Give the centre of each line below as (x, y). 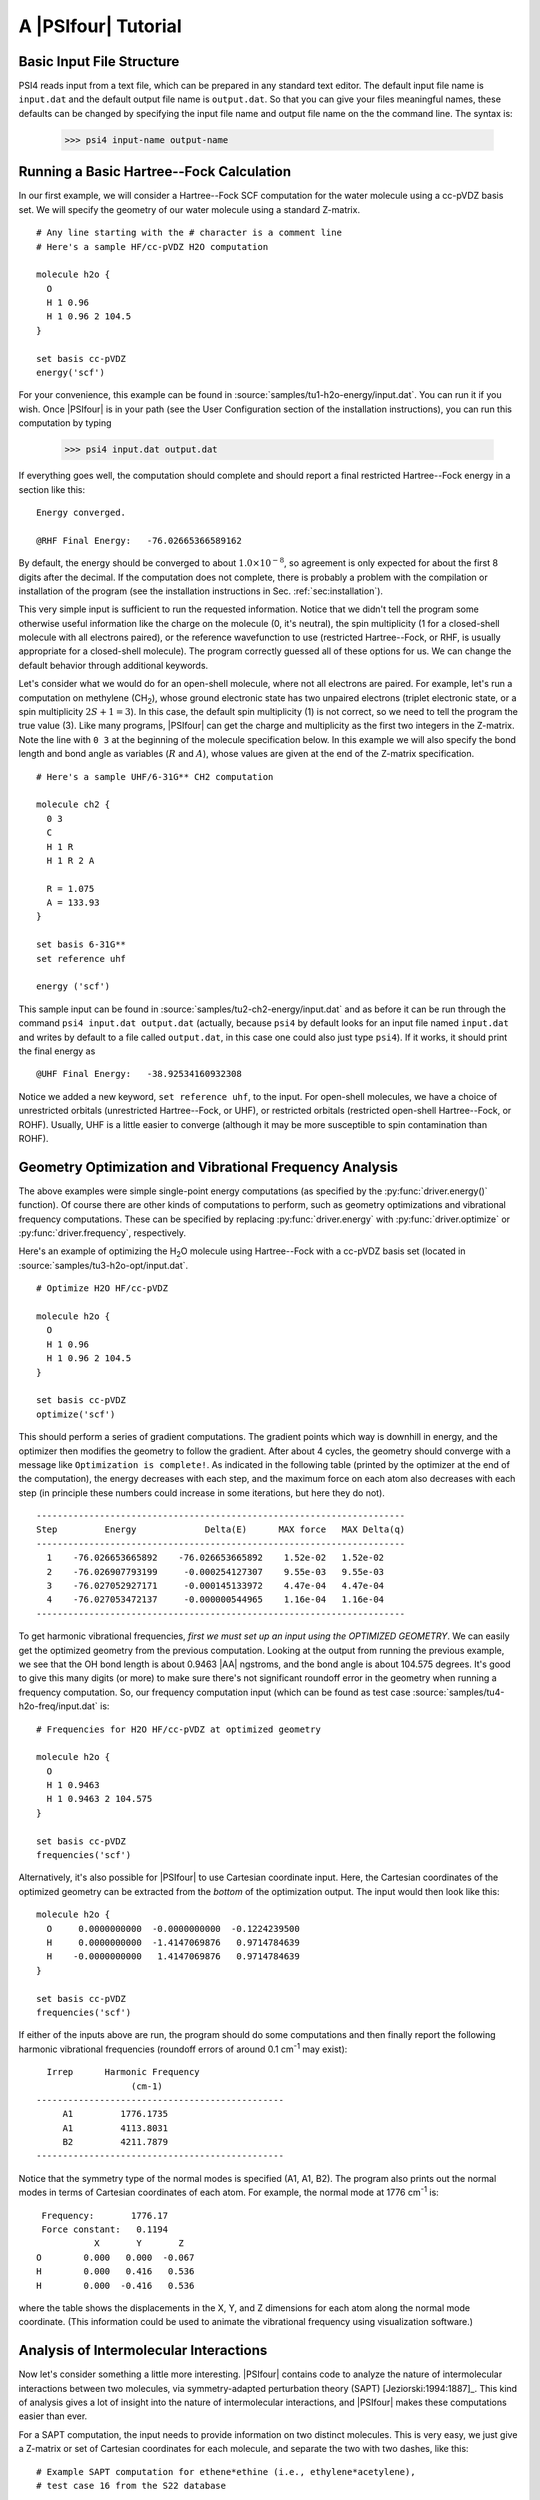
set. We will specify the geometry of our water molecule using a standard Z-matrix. (189, 209)
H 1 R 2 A (70, 860)
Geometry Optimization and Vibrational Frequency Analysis (208, 1166)
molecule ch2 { (73, 804)
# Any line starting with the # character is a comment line (189, 233)
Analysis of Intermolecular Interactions (143, 2350)
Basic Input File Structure (99, 61)
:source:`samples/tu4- (458, 1692)
